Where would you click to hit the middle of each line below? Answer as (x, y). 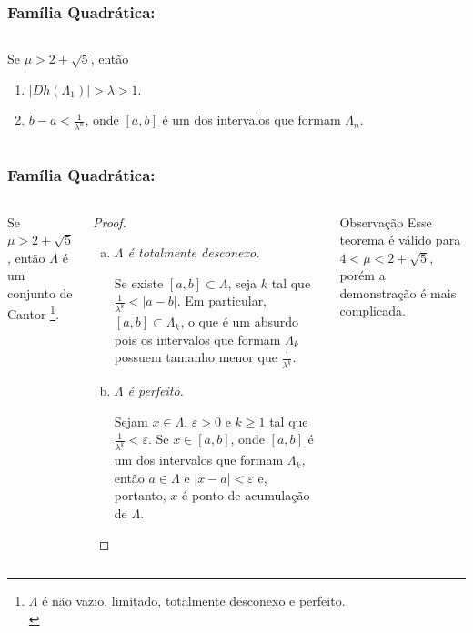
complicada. (372, 311)
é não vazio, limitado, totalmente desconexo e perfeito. (194, 601)
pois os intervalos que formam (197, 339)
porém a (362, 275)
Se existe (139, 282)
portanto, (140, 495)
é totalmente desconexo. (194, 252)
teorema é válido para (400, 240)
